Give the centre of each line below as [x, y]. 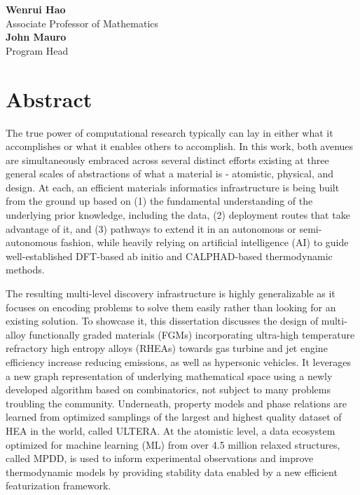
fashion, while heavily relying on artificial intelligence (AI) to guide [205, 242]
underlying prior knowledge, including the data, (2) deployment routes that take [178, 215]
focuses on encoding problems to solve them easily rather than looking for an [171, 307]
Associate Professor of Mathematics [82, 23]
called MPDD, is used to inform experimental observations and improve [160, 458]
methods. [25, 270]
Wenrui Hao [36, 9]
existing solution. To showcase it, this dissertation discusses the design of [162, 321]
